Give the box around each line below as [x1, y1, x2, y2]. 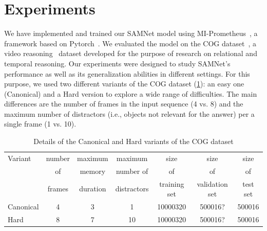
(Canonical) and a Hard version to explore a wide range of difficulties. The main [4, 88, 257, 99]
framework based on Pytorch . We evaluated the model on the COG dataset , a [4, 38, 256, 48]
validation [197, 178, 228, 189]
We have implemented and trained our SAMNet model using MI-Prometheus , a [4, 28, 258, 39]
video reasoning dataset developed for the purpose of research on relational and [4, 48, 257, 59]
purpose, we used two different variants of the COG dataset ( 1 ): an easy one [4, 78, 244, 89]
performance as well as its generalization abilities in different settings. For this [4, 68, 250, 79]
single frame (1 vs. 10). [4, 118, 77, 129]
